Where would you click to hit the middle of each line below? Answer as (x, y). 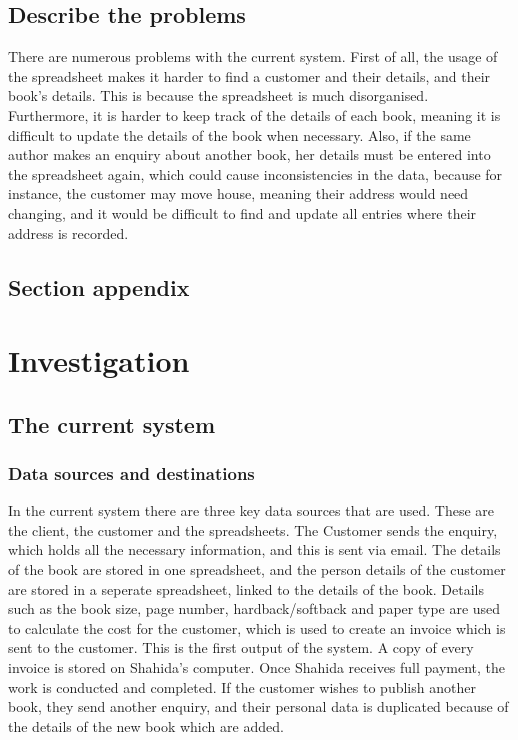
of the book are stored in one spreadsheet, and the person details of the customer (257, 569)
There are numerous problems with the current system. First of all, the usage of (253, 56)
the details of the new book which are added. (146, 725)
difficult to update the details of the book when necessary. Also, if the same (239, 134)
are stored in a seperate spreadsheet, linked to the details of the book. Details (246, 588)
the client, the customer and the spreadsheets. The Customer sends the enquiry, (253, 529)
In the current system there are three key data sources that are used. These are (251, 510)
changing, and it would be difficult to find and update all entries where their (242, 212)
